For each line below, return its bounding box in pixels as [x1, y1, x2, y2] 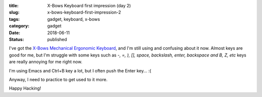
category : [9, 23, 30, 29]
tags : [9, 16, 20, 22]
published [47, 36, 67, 42]
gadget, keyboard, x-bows [47, 16, 100, 22]
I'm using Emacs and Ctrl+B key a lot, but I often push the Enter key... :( [9, 68, 151, 73]
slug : [9, 10, 19, 15]
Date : [9, 29, 20, 36]
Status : [9, 36, 24, 42]
